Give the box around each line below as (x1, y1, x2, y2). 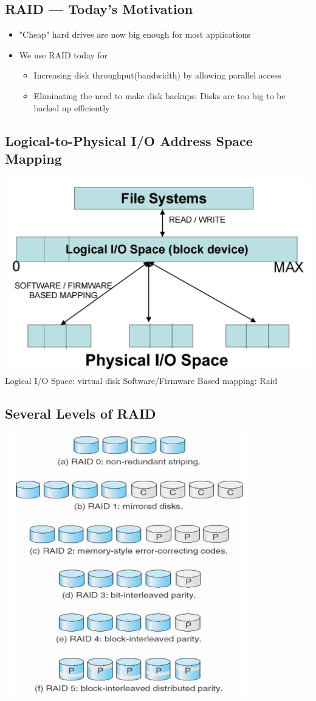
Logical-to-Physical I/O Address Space (5, 131, 253, 150)
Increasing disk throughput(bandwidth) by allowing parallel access (33, 69, 281, 82)
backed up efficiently (33, 101, 110, 114)
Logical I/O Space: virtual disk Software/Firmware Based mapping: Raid (5, 374, 278, 387)
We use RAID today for (19, 48, 108, 61)
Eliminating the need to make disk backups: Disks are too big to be (33, 89, 286, 102)
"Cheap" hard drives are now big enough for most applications (19, 28, 251, 41)
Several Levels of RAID (5, 404, 156, 423)
